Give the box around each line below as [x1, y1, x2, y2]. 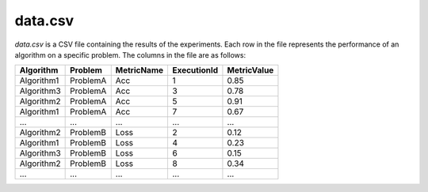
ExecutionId [171, 65, 219, 76]
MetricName [115, 65, 164, 76]
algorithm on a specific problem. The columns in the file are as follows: [14, 50, 246, 59]
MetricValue [227, 65, 274, 76]
